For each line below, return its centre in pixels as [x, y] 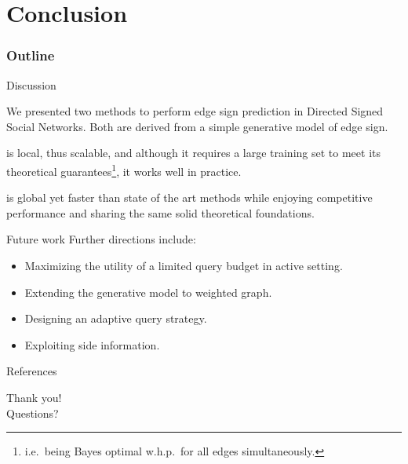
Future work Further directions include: [101, 239]
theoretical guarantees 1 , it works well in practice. [124, 170]
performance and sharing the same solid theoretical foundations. [160, 212]
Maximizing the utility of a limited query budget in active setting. [184, 265]
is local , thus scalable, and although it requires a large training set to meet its [193, 153]
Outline [31, 55]
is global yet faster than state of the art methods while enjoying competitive [189, 197]
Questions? [33, 413]
